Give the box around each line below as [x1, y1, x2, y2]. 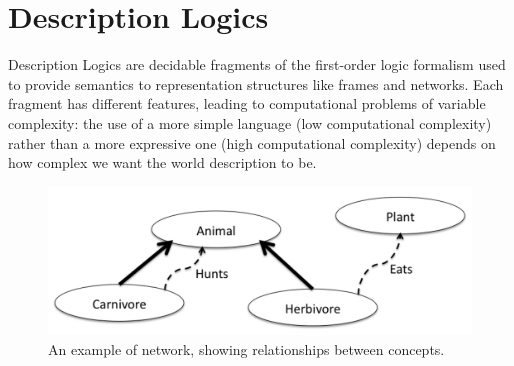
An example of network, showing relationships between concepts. [48, 338, 445, 359]
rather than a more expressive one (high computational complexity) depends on [8, 132, 496, 153]
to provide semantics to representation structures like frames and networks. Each [8, 73, 504, 94]
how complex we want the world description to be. [8, 152, 317, 173]
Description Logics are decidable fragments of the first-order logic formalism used [8, 54, 506, 75]
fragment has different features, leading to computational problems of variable [8, 93, 486, 114]
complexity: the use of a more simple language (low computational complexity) [8, 112, 492, 133]
